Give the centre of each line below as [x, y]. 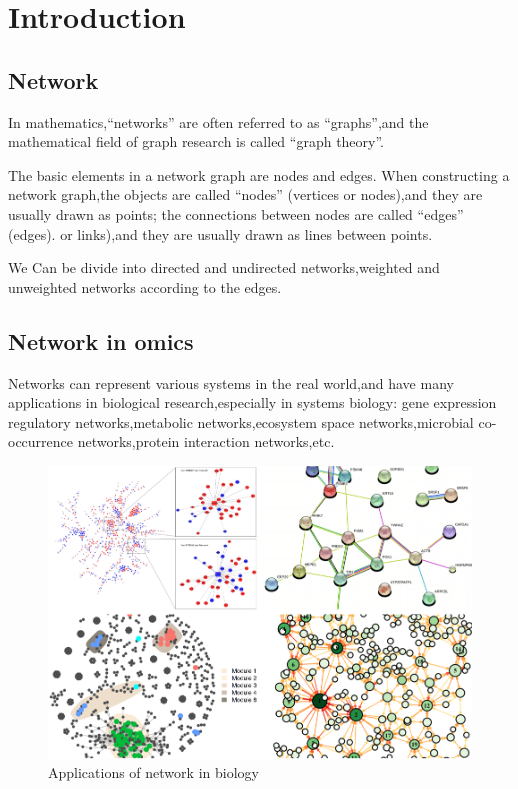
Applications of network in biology [153, 772]
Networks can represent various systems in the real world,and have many [231, 382]
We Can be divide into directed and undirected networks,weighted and [224, 267]
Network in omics [101, 340]
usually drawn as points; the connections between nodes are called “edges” [236, 213]
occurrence [41, 441]
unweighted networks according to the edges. [145, 286]
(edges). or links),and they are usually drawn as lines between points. [220, 233]
